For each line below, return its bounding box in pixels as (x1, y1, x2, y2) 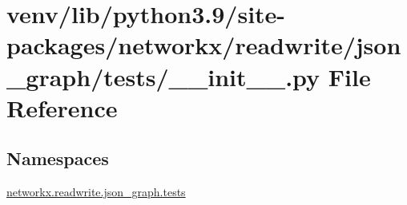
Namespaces (6, 146, 109, 171)
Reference (6, 91, 118, 124)
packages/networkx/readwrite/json (6, 29, 401, 61)
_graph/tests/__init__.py (6, 60, 320, 93)
